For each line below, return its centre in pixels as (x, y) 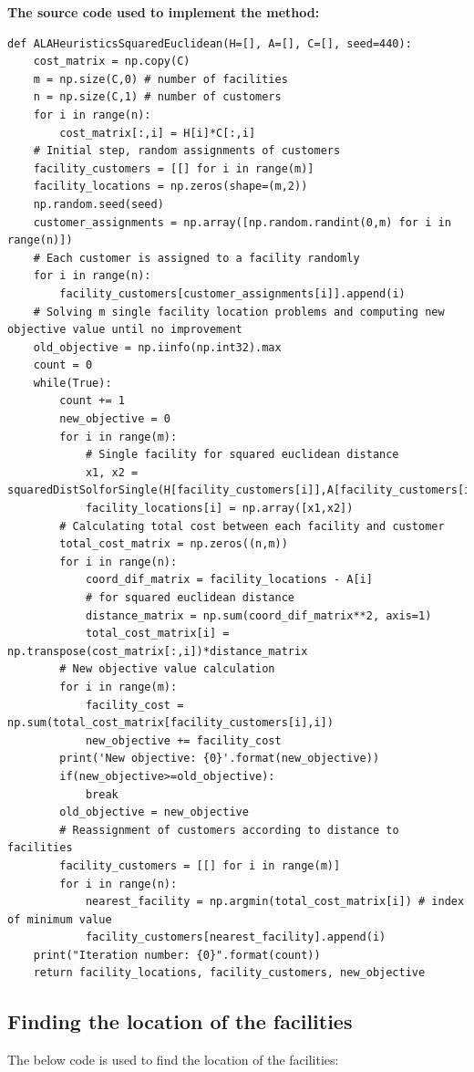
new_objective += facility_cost (183, 740)
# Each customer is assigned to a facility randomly (196, 258)
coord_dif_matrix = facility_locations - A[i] (229, 580)
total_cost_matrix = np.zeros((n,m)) (174, 544)
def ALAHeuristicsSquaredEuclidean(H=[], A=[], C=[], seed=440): (210, 43)
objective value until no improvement (125, 330)
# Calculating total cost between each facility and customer (252, 526)
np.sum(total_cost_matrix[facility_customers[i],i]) (170, 723)
